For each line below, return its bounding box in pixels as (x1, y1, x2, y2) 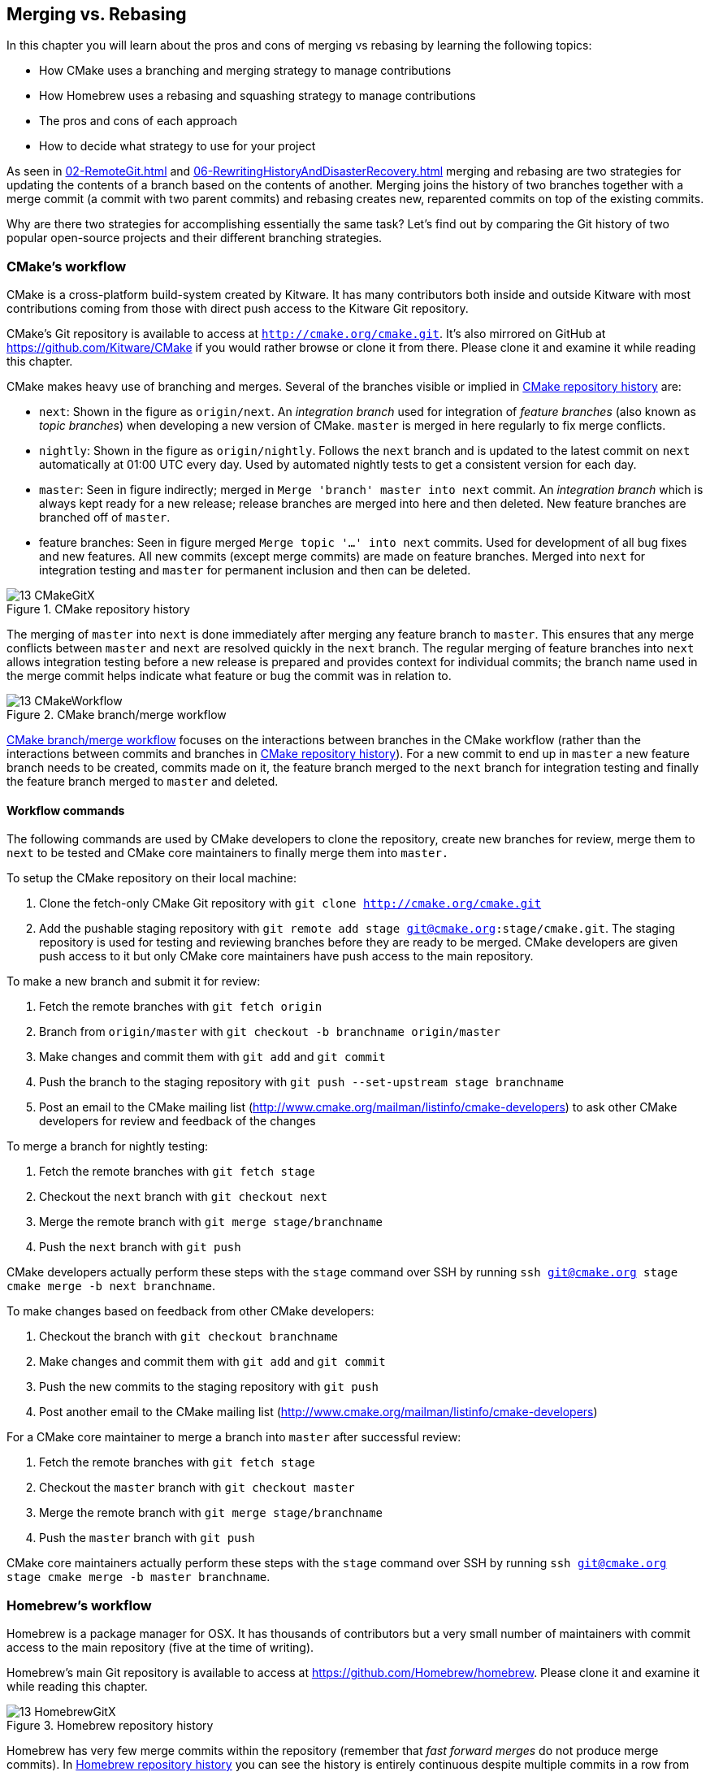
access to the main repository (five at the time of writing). (6, 1640, 314, 1655)
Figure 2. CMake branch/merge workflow (6, 708, 227, 722)
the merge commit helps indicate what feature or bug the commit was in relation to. (6, 669, 452, 683)
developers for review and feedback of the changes (39, 1114, 316, 1129)
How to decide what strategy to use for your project (39, 139, 316, 154)
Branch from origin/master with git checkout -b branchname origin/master (39, 1025, 500, 1039)
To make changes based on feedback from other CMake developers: (6, 1304, 374, 1319)
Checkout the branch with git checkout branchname (39, 1329, 338, 1344)
